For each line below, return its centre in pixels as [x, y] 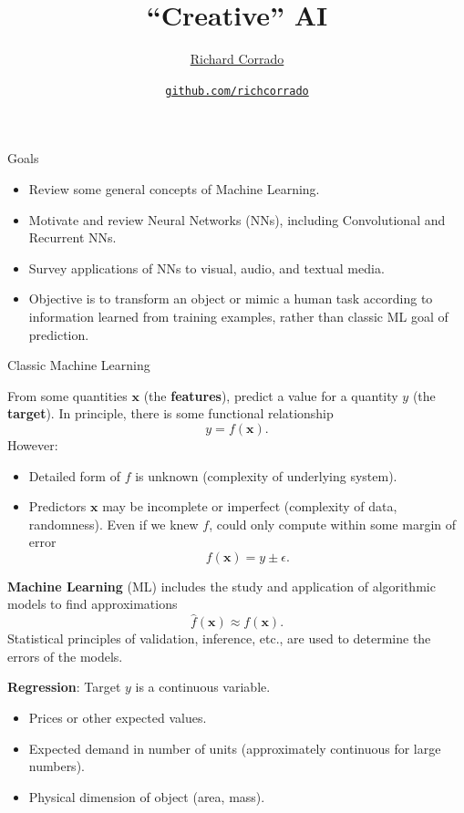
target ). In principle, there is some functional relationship [170, 413]
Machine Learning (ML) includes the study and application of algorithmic [222, 586]
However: [33, 444]
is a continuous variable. [203, 687]
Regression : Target [64, 687]
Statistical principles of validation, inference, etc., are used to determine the [219, 638]
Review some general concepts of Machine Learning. [174, 188]
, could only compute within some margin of [333, 524]
